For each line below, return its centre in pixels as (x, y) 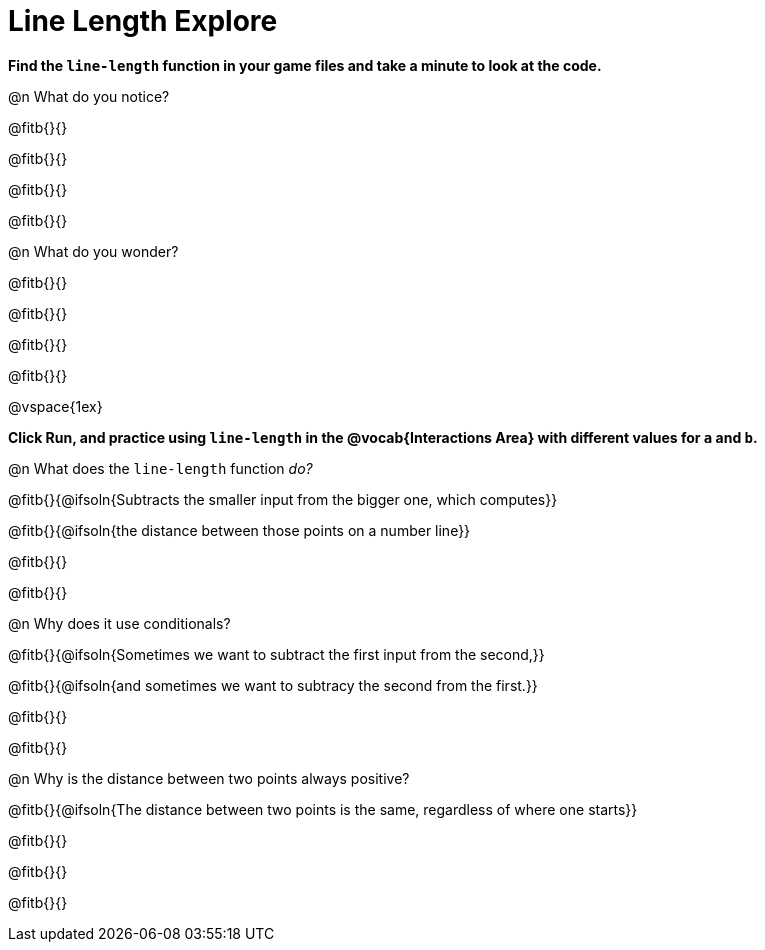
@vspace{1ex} (55, 406)
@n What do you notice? (89, 96)
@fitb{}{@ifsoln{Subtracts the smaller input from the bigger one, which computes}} (283, 499)
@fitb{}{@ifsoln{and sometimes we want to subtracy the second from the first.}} (273, 685)
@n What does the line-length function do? (160, 468)
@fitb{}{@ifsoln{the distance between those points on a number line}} (239, 530)
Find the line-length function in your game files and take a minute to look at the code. (305, 65)
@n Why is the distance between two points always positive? (209, 778)
